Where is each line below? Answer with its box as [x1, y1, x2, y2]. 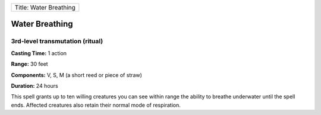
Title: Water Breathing [14, 4, 75, 11]
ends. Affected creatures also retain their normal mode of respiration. [11, 101, 181, 108]
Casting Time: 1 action [11, 49, 67, 56]
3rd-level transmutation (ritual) [11, 37, 103, 46]
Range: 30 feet [11, 60, 48, 68]
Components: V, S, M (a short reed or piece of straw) [11, 71, 143, 78]
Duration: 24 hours [11, 82, 59, 89]
